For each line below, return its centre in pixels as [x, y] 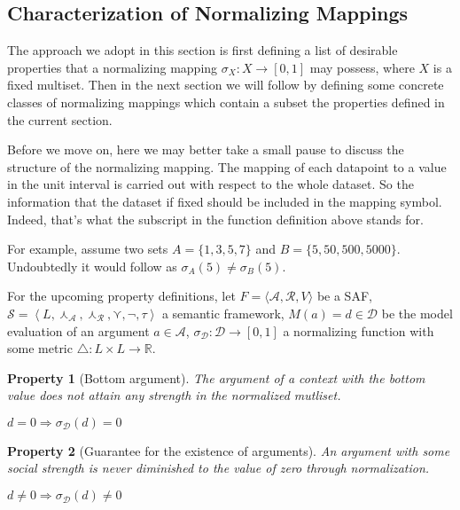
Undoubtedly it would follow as [92, 266]
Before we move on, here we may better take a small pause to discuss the [206, 149]
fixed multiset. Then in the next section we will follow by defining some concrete [226, 85]
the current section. [60, 119]
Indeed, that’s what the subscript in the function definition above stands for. [215, 219]
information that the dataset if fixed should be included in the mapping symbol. [225, 201]
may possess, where [362, 67]
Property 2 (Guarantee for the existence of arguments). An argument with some [229, 450]
